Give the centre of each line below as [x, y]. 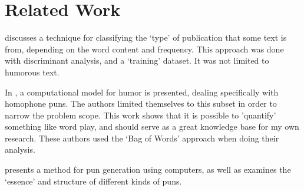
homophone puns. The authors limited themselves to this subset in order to [141, 103]
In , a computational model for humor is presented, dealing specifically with [142, 92]
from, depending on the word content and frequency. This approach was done [144, 49]
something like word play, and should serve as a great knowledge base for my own [152, 126]
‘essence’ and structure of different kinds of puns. [93, 181]
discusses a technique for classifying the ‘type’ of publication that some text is [146, 37]
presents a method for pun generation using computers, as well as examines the [148, 169]
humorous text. [32, 72]
